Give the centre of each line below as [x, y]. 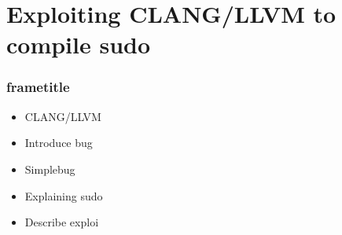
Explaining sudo [64, 195]
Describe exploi [62, 222]
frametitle [38, 87]
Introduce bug [59, 143]
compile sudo [79, 44]
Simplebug [50, 169]
